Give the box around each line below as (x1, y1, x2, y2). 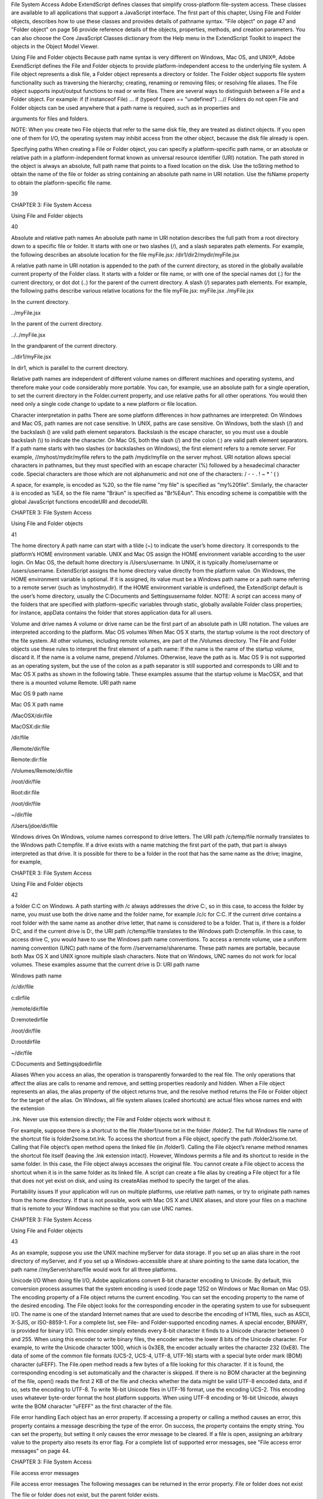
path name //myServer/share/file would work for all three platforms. (11, 1266, 178, 1273)
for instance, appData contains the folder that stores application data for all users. (11, 609, 213, 616)
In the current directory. (11, 298, 70, 305)
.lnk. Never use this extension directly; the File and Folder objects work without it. (11, 1116, 212, 1123)
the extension (11, 1104, 45, 1112)
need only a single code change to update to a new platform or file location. (11, 401, 197, 408)
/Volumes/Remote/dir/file (11, 767, 73, 774)
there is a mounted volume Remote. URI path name (11, 679, 137, 686)
